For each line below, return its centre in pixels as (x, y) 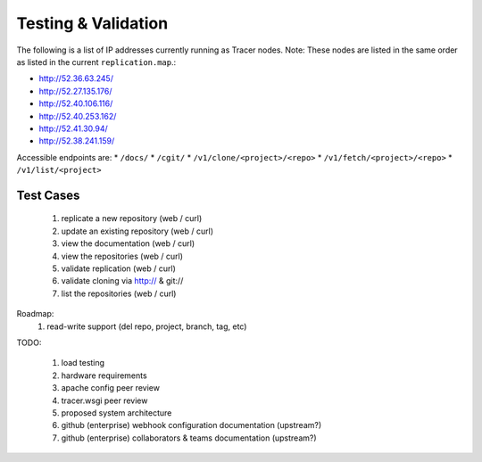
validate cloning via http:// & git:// (122, 281)
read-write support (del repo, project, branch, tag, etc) (147, 326)
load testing (83, 363)
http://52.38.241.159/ (77, 141)
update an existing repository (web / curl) (137, 231)
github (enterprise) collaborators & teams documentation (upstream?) (189, 438)
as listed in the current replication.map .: (96, 62)
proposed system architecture (116, 412)
